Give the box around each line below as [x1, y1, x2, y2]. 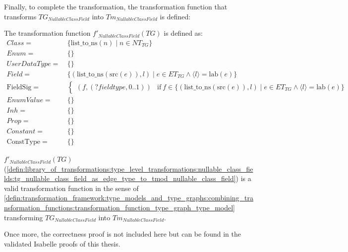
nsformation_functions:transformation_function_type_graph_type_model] [4, 202, 235, 213]
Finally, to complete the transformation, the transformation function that [4, 1, 228, 11]
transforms [4, 11, 37, 21]
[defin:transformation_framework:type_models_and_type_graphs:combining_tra [4, 192, 254, 203]
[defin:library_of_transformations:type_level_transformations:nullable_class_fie [6, 163, 253, 174]
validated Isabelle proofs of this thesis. [4, 238, 120, 249]
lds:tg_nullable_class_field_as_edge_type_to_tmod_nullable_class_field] [4, 173, 236, 184]
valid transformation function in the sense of [4, 183, 139, 193]
